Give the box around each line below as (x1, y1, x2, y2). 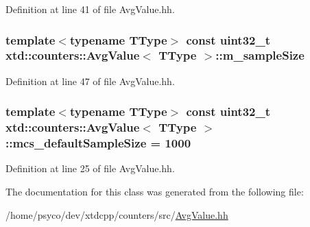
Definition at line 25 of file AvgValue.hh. (5, 161, 175, 176)
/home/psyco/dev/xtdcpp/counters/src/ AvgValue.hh (5, 207, 228, 222)
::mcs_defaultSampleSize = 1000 (5, 134, 191, 152)
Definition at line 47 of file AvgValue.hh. (5, 73, 175, 88)
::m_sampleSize (215, 47, 305, 64)
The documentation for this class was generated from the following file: (5, 184, 304, 198)
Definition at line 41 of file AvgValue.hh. (5, 2, 175, 16)
